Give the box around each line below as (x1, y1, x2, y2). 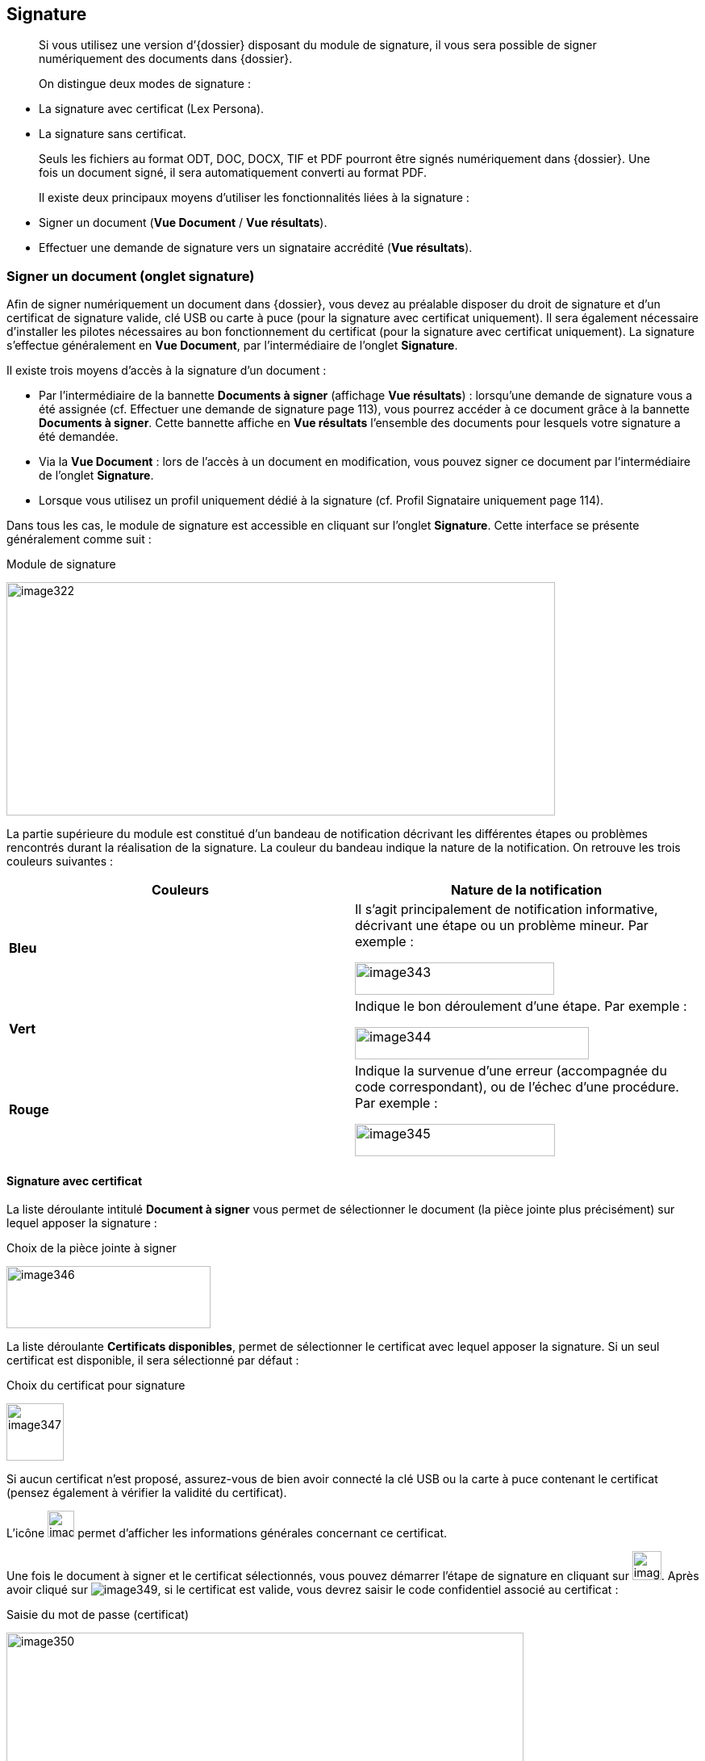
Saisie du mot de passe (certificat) (6, 1608, 190, 1622)
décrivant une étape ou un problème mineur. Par (355, 917, 649, 934)
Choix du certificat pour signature (6, 1378, 186, 1393)
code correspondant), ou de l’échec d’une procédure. (355, 1079, 679, 1096)
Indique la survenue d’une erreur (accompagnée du (355, 1063, 667, 1080)
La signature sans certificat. (39, 127, 186, 141)
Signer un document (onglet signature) (6, 267, 255, 284)
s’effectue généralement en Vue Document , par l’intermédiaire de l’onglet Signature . (6, 338, 458, 353)
